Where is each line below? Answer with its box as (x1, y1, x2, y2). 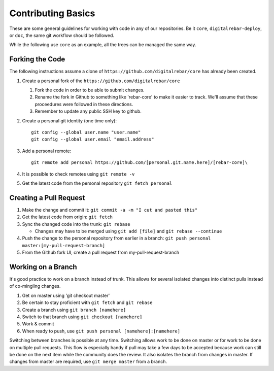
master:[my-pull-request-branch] (22, 243, 106, 248)
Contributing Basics (9, 8, 95, 19)
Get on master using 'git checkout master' (22, 292, 110, 298)
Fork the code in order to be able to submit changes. (35, 87, 145, 93)
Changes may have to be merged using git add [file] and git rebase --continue (35, 228, 222, 234)
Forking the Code (9, 55, 65, 63)
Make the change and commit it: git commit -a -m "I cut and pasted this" (22, 207, 198, 213)
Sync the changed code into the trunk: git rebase (22, 221, 130, 227)
